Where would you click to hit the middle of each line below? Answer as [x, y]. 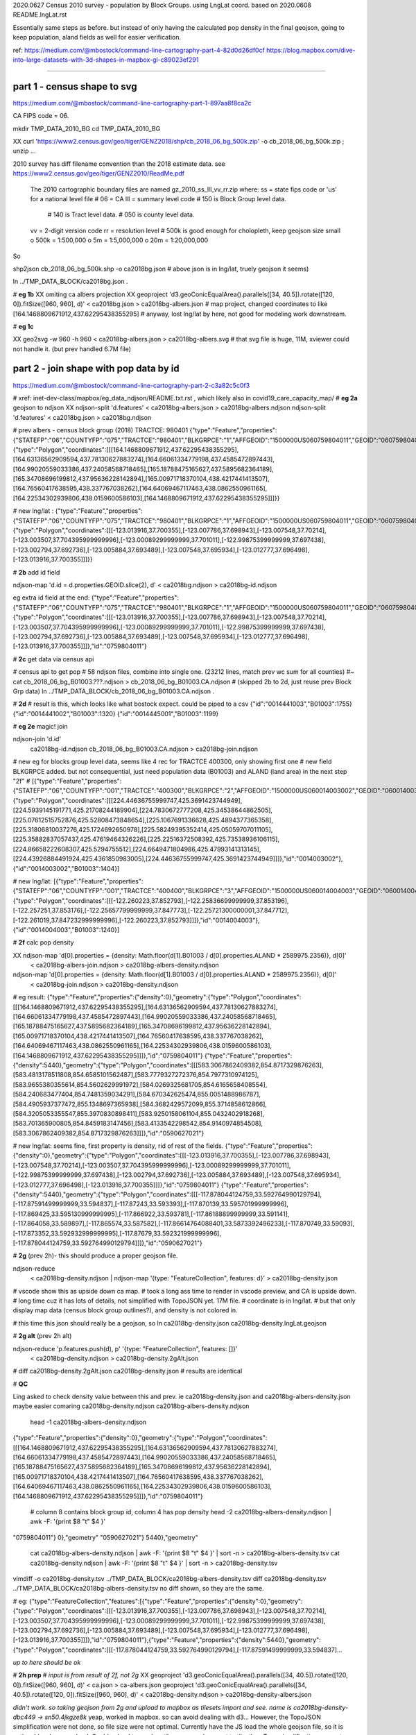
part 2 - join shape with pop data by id [96, 369]
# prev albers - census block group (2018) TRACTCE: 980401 [101, 430]
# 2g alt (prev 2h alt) [42, 1336]
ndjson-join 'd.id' [37, 739]
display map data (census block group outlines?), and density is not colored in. [125, 1310]
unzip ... [24, 151]
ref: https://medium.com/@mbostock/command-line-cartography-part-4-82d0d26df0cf [139, 50]
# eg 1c [23, 326]
